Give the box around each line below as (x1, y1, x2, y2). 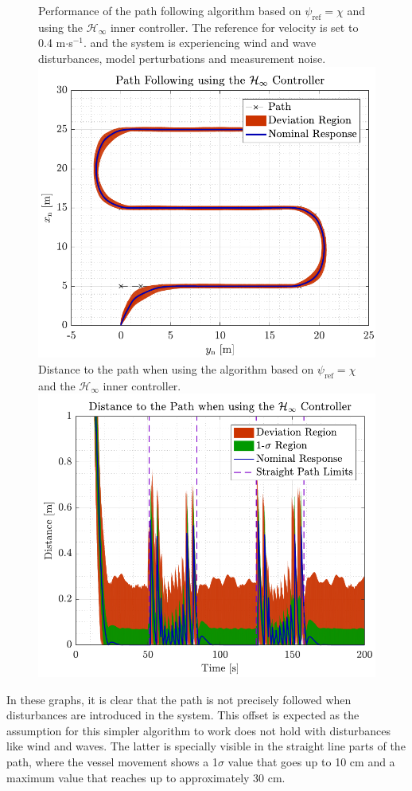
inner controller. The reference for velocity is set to (110, 18, 359, 35)
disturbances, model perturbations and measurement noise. (38, 49, 326, 66)
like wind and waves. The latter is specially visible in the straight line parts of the (6, 738, 406, 754)
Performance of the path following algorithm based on (38, 2, 301, 18)
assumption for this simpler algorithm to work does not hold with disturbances (6, 722, 391, 738)
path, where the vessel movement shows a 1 (6, 754, 218, 770)
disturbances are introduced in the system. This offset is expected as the (6, 707, 360, 723)
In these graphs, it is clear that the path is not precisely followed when (6, 691, 352, 707)
